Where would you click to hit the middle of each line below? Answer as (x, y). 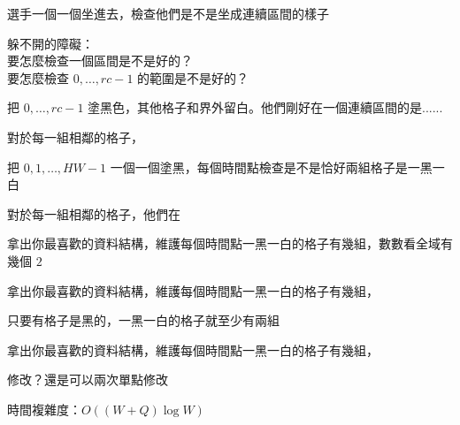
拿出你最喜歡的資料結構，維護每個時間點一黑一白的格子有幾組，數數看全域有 (230, 243)
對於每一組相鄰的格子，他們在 (94, 213)
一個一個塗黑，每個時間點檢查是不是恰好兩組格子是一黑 (271, 167)
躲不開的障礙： (50, 43)
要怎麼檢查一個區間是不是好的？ (100, 61)
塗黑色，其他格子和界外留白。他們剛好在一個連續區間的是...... (265, 107)
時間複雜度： (44, 409)
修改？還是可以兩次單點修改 (88, 379)
